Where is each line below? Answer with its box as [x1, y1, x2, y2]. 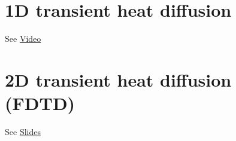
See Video [5, 32, 41, 45]
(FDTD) [5, 91, 75, 115]
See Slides [5, 125, 41, 138]
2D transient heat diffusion [5, 67, 232, 91]
